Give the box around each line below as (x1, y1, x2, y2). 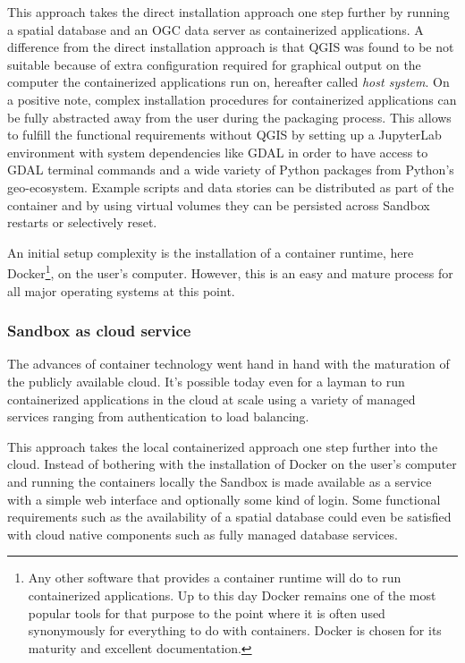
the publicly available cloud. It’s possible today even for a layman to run (7, 371, 405, 390)
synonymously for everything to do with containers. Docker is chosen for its (28, 621, 442, 640)
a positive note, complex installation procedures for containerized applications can (7, 89, 457, 108)
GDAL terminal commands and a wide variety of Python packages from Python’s (7, 160, 454, 179)
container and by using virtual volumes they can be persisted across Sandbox (7, 195, 430, 214)
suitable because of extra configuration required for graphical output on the (7, 55, 421, 73)
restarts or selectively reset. (7, 213, 157, 232)
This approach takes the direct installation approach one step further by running (7, 3, 450, 21)
